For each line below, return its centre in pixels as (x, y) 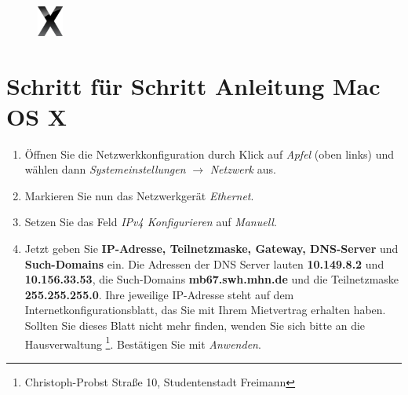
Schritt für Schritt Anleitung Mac (193, 85)
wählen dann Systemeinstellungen (105, 169)
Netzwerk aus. (243, 169)
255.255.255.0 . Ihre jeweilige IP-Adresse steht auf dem (159, 294)
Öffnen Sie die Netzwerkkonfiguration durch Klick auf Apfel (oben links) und (209, 154)
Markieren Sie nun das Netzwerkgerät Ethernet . (139, 195)
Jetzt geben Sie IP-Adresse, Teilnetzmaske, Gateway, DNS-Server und (211, 249)
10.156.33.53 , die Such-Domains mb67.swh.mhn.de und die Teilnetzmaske (212, 279)
